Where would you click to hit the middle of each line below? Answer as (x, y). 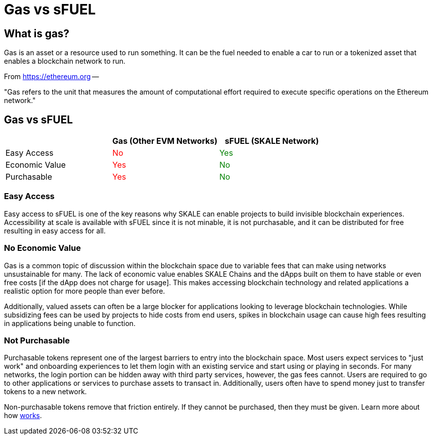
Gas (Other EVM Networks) (165, 141)
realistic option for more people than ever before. (85, 291)
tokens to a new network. (46, 392)
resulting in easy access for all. (55, 230)
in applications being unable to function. (70, 323)
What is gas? (37, 33)
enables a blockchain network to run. (65, 61)
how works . (23, 416)
